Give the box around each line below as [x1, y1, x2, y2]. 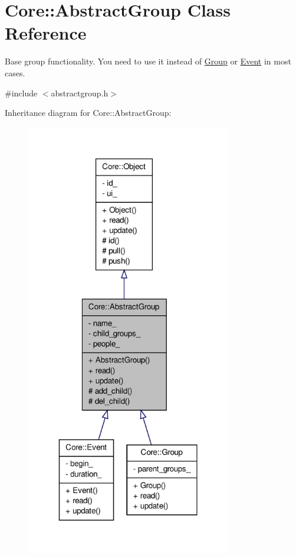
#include [5, 86, 38, 99]
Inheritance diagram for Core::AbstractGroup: [5, 106, 172, 119]
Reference [5, 21, 87, 45]
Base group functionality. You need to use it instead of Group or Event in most [5, 55, 291, 67]
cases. [5, 66, 25, 79]
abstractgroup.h [51, 86, 108, 99]
